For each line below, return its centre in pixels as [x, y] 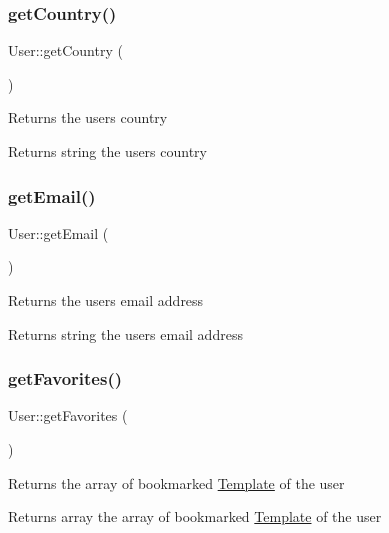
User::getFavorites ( [68, 415]
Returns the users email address [106, 300]
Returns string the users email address [125, 333]
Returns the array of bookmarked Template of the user [176, 482]
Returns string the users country [108, 151]
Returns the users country [88, 117]
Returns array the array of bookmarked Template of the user [195, 516]
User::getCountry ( [65, 50]
